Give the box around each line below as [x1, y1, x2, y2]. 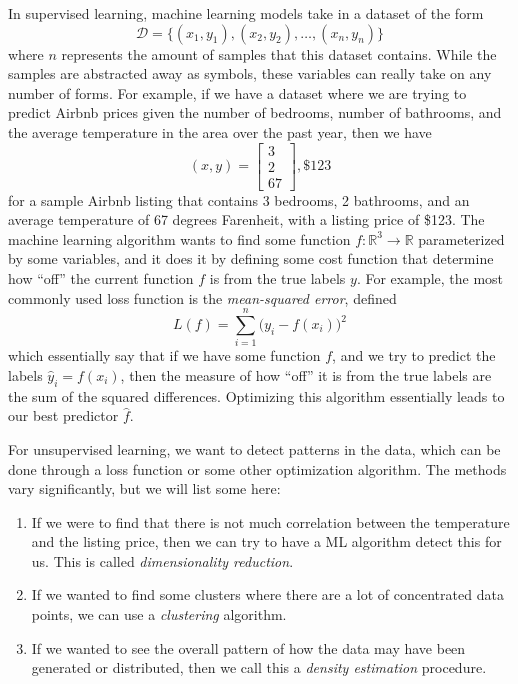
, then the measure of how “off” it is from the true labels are [120, 364, 492, 385]
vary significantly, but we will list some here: [8, 478, 281, 499]
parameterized [418, 228, 505, 249]
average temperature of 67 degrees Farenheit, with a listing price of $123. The [8, 209, 485, 230]
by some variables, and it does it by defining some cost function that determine [8, 248, 494, 269]
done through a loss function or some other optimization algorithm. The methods [8, 458, 507, 479]
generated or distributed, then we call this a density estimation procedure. [31, 657, 487, 678]
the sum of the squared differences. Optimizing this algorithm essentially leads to [8, 385, 505, 406]
